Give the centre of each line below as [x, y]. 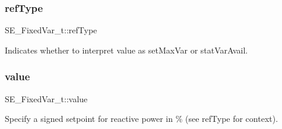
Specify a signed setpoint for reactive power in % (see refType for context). [142, 119]
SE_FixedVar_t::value [46, 98]
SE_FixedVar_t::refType [51, 30]
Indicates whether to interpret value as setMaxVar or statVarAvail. [126, 50]
